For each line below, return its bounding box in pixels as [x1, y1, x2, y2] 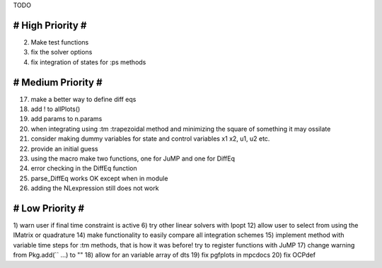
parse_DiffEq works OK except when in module [30, 174, 168, 182]
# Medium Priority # [13, 76, 103, 88]
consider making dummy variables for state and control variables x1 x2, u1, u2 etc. [30, 134, 270, 143]
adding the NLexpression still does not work [30, 184, 159, 192]
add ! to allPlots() [30, 105, 81, 113]
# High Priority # [13, 19, 87, 31]
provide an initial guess [30, 144, 98, 153]
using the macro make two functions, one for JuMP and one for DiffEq [30, 154, 235, 163]
